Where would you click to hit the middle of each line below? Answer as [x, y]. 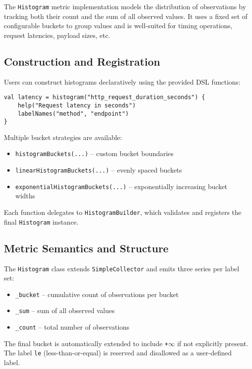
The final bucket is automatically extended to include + [86, 343]
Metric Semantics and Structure [86, 248]
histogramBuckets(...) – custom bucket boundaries [94, 153]
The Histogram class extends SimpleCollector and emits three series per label [122, 268]
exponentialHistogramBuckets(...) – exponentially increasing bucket [121, 186]
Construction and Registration [82, 61]
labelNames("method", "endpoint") [73, 114]
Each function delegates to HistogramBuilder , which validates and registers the [123, 212]
